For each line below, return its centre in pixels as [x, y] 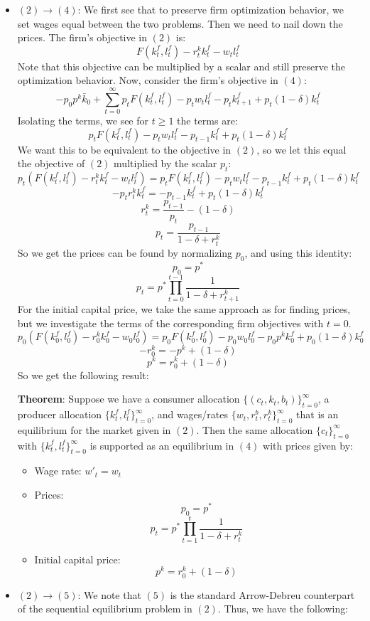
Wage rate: [58, 471]
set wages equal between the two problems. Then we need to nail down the [180, 23]
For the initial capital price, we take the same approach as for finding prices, [184, 309]
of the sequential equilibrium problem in [105, 609]
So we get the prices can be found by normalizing [125, 252]
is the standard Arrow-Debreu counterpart [262, 594]
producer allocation [60, 414]
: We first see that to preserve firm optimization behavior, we [211, 9]
